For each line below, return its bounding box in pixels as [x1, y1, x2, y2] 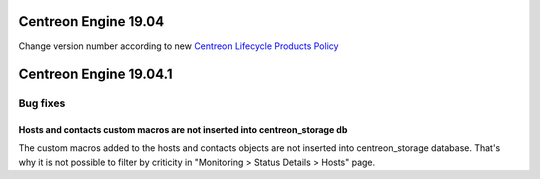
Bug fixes [18, 96, 66, 110]
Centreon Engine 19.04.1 [18, 66, 173, 83]
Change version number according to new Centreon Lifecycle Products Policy [18, 40, 339, 52]
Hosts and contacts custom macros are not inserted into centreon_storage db [18, 124, 348, 136]
